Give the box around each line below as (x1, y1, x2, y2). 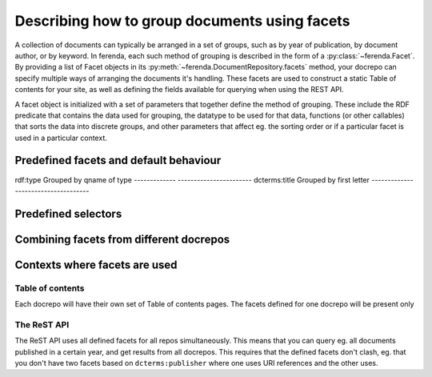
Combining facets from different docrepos (14, 232, 230, 246)
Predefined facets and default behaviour (14, 154, 222, 167)
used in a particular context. (14, 133, 107, 142)
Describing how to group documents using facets (14, 12, 350, 30)
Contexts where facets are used (14, 258, 178, 271)
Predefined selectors (14, 207, 122, 220)
